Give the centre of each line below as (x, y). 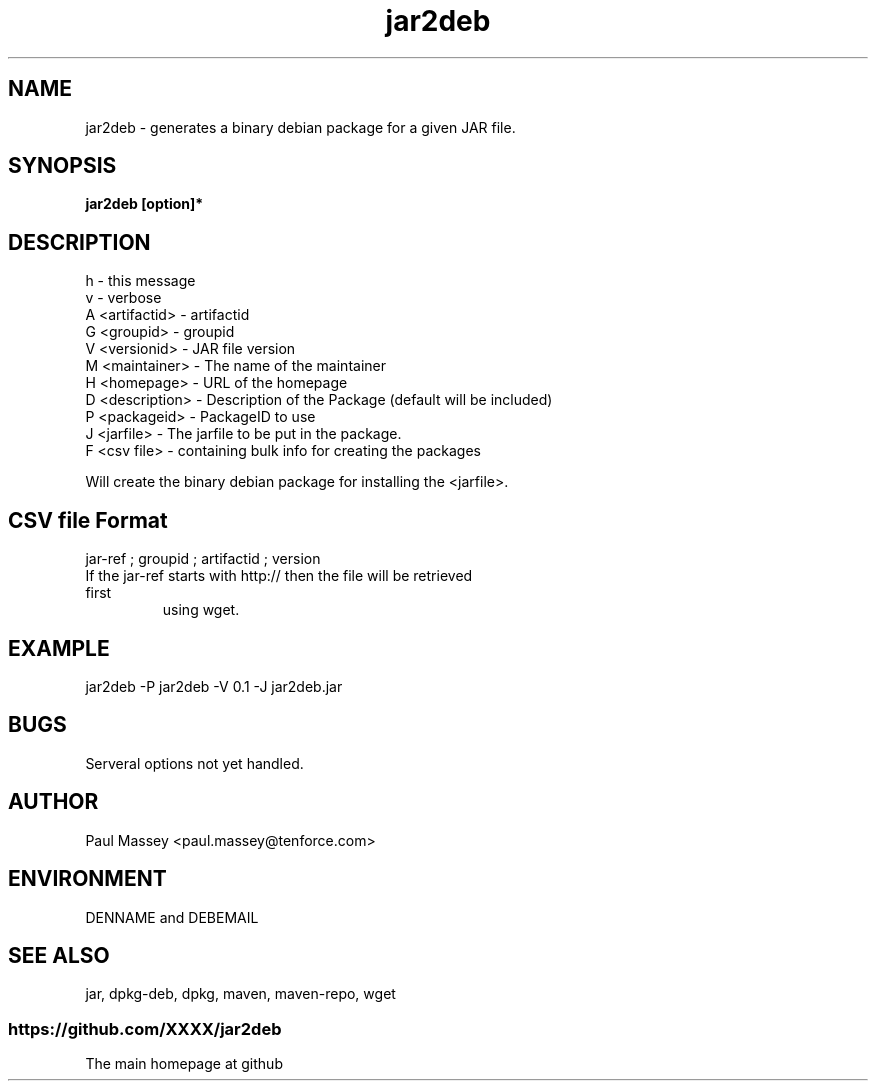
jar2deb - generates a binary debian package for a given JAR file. (300, 127)
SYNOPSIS (62, 166)
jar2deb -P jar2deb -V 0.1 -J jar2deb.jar (214, 686)
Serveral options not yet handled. (194, 763)
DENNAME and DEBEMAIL (172, 917)
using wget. (201, 610)
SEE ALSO (59, 955)
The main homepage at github (184, 1064)
